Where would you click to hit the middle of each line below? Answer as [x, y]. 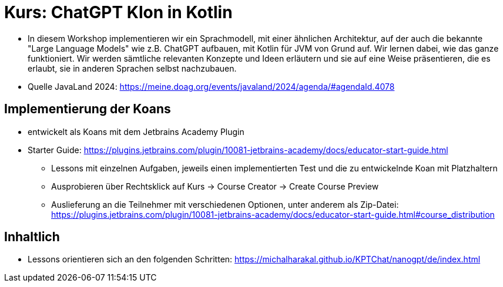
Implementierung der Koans [88, 109]
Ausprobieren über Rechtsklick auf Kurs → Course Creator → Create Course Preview [215, 186]
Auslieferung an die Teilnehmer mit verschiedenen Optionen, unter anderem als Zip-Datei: [225, 204]
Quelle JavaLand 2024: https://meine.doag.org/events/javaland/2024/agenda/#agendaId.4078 [211, 86]
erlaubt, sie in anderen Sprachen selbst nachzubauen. [132, 68]
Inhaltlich [32, 237]
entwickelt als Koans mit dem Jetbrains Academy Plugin [136, 131]
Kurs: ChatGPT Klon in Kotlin [118, 12]
